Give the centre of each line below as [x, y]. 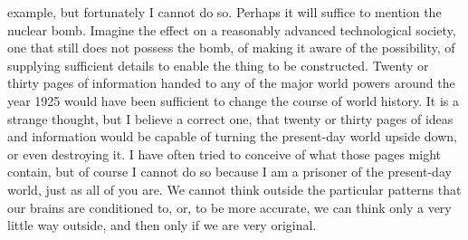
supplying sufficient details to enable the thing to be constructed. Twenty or [218, 65]
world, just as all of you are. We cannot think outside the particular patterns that [234, 189]
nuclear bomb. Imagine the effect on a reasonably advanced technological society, [232, 29]
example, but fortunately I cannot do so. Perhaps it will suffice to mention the [224, 12]
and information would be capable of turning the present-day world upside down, [232, 136]
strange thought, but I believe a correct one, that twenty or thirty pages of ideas [230, 118]
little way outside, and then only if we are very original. [162, 225]
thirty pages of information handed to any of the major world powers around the [231, 83]
